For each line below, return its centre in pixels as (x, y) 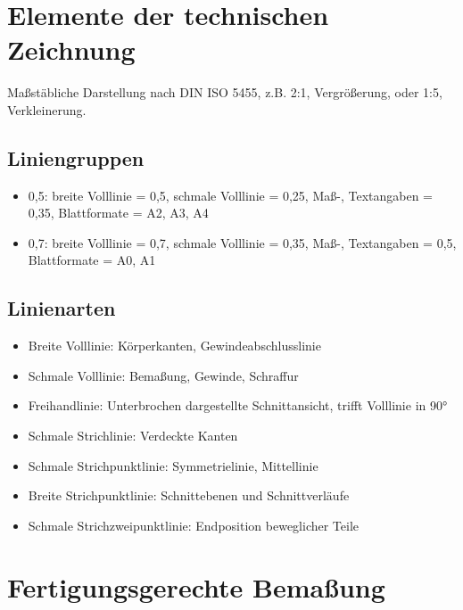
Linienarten (62, 308)
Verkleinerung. (47, 109)
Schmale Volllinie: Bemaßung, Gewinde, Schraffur (163, 375)
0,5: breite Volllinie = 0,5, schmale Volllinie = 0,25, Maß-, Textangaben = (230, 195)
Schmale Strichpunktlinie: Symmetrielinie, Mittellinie (173, 465)
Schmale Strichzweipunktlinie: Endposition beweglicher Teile (194, 525)
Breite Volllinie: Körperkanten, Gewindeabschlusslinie (174, 346)
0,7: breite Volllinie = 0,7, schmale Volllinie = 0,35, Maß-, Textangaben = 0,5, (242, 242)
